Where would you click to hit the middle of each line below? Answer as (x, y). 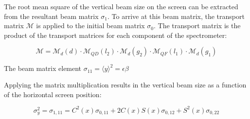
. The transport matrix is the (197, 25)
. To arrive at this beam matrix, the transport (176, 16)
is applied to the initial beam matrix (90, 25)
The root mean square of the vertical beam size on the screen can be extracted (121, 6)
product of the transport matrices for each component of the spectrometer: (116, 35)
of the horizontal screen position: (53, 94)
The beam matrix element (43, 68)
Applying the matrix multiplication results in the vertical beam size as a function (125, 84)
